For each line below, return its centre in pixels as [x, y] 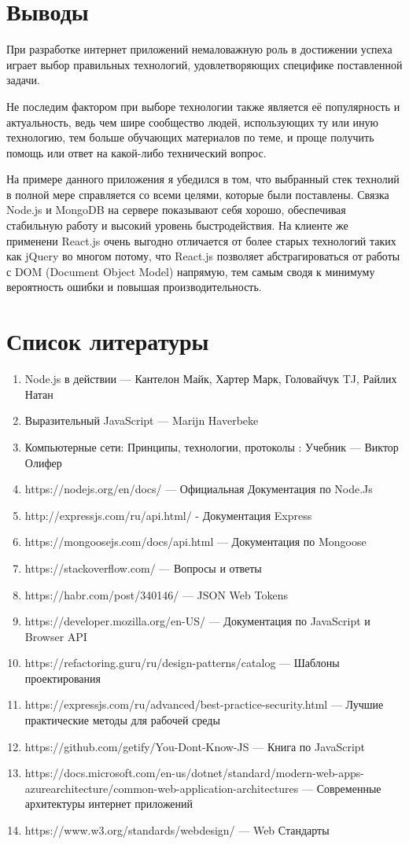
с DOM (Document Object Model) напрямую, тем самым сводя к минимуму [191, 271]
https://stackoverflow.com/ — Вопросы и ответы [143, 568]
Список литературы [108, 341]
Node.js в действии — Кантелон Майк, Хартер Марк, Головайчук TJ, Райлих [211, 379]
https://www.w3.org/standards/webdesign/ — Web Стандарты [177, 830]
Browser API [56, 636]
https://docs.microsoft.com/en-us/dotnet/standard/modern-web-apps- [194, 773]
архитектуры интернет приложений [109, 803]
